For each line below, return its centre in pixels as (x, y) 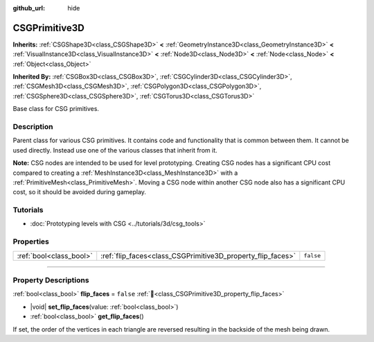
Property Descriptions (51, 280)
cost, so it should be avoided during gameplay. (80, 192)
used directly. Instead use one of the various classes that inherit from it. (115, 150)
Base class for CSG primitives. (56, 109)
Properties (31, 241)
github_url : (29, 8)
